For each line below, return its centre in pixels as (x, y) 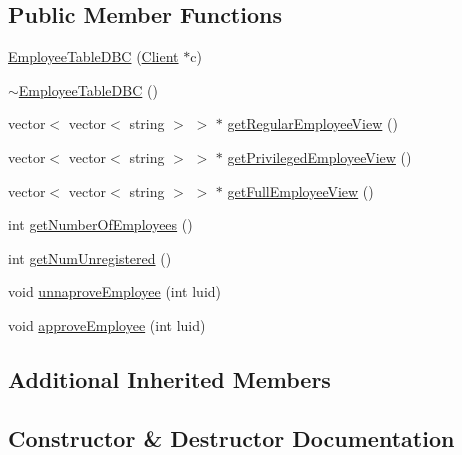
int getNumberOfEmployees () (100, 224)
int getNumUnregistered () (90, 257)
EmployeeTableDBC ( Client (93, 56)
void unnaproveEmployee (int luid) (115, 291)
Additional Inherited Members (169, 378)
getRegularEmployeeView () (312, 123)
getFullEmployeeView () (300, 190)
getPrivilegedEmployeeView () (319, 156)
